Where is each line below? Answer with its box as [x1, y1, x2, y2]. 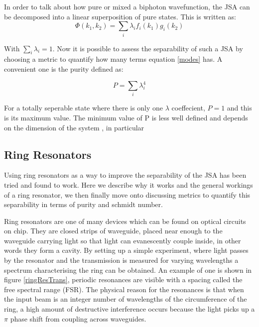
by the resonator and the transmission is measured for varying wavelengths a [4, 255, 239, 265]
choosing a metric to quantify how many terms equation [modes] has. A [4, 54, 223, 64]
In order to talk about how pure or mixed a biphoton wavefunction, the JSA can [4, 1, 250, 11]
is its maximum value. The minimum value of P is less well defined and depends [4, 112, 248, 122]
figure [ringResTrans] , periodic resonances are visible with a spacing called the [4, 274, 243, 285]
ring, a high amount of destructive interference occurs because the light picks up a [4, 304, 255, 314]
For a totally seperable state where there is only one [4, 103, 163, 113]
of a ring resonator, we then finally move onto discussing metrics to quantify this [4, 189, 251, 200]
